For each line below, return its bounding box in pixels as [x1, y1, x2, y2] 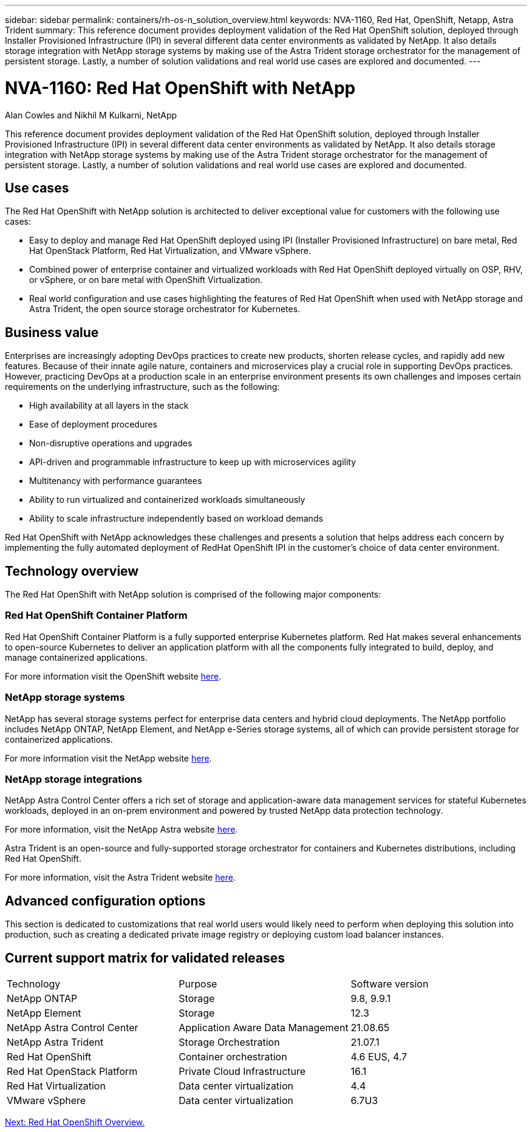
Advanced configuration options [5, 893, 206, 909]
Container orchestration [179, 1050, 287, 1063]
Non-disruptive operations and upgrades [29, 438, 193, 449]
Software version [350, 977, 429, 990]
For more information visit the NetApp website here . [5, 752, 212, 763]
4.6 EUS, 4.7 [350, 1050, 408, 1063]
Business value [5, 324, 99, 340]
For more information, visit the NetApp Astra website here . [5, 824, 238, 835]
